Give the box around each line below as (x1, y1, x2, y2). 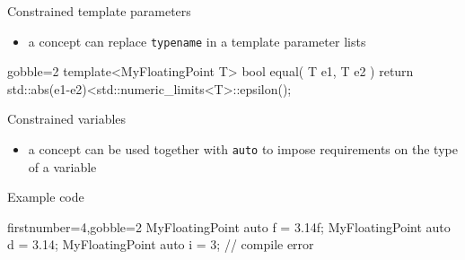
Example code (7, 187, 84, 206)
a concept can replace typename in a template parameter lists (28, 31, 366, 50)
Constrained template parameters (7, 2, 191, 20)
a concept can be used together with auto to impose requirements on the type (28, 140, 458, 159)
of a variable (28, 157, 97, 176)
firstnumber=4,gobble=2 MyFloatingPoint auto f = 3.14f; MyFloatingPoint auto (7, 217, 451, 236)
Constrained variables (7, 109, 127, 128)
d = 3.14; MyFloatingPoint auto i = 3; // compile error (7, 235, 314, 254)
